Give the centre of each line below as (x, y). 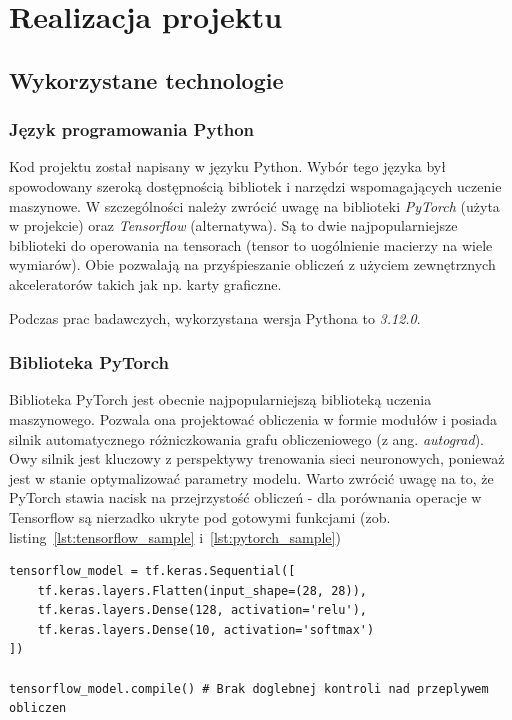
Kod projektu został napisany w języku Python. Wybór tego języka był (227, 166)
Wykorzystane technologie (146, 79)
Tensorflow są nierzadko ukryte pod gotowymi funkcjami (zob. (200, 516)
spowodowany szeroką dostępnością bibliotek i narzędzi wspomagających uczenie (255, 185)
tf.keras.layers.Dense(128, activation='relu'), (202, 610)
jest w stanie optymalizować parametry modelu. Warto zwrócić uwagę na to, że (251, 477)
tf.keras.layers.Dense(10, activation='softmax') (206, 629)
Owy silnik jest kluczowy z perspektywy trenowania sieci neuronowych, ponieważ (257, 458)
